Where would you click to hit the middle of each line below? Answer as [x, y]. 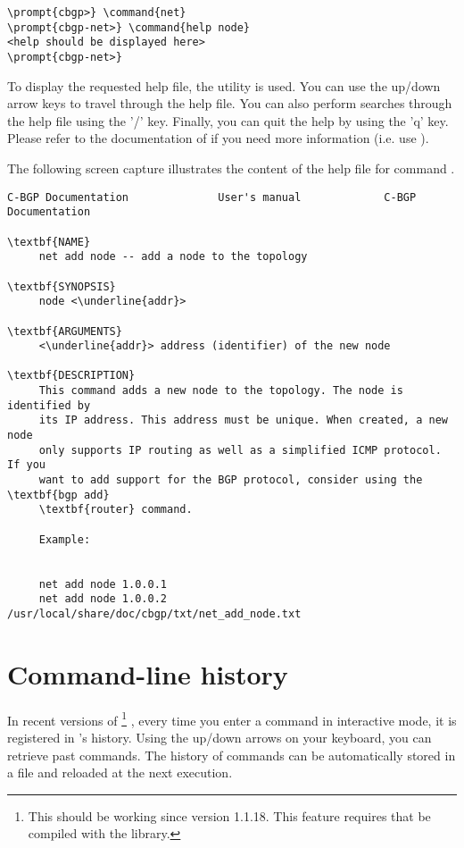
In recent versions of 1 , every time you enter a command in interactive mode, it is [232, 718]
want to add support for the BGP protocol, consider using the [231, 480]
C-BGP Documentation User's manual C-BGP [212, 197]
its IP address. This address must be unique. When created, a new [243, 420]
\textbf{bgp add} [58, 495]
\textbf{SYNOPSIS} [62, 286]
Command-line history [148, 673]
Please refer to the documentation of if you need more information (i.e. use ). [218, 138]
